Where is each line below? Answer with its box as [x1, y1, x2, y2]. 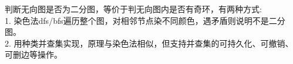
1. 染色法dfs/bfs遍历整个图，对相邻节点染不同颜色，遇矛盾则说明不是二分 [5, 14, 285, 26]
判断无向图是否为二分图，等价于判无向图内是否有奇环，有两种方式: [5, 3, 262, 15]
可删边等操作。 [5, 48, 62, 61]
